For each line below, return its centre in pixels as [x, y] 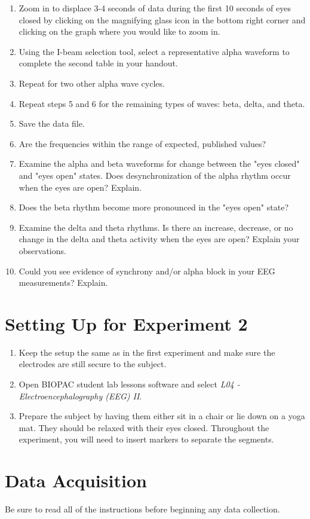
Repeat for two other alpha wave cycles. [92, 83]
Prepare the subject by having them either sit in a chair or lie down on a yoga [162, 416]
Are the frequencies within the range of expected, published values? [142, 143]
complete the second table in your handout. [98, 63]
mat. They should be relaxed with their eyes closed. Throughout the [144, 427]
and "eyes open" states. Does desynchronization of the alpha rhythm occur [155, 175]
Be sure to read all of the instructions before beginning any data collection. [142, 509]
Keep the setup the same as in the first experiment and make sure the [147, 352]
